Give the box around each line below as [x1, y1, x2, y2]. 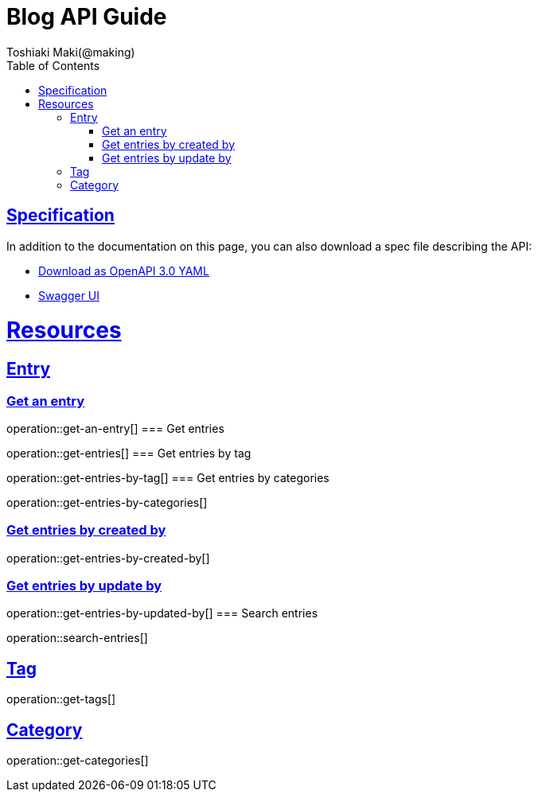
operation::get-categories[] [6, 753, 149, 768]
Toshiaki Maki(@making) [6, 45, 135, 59]
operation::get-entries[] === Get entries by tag [6, 446, 251, 460]
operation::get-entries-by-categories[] [6, 495, 208, 509]
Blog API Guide [6, 3, 167, 30]
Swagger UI [38, 288, 100, 302]
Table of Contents [6, 58, 100, 72]
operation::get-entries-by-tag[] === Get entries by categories [6, 470, 329, 485]
